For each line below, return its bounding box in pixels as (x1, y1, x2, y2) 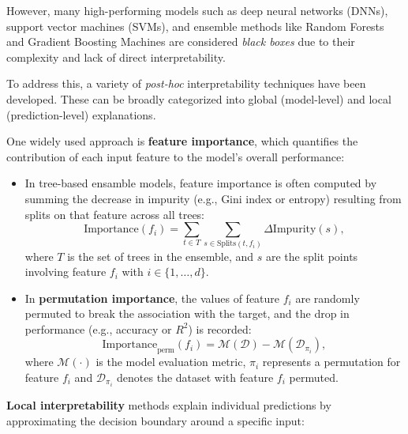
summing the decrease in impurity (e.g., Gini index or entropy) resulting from (24, 190, 402, 206)
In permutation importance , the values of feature (24, 289, 280, 306)
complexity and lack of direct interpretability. (6, 48, 226, 65)
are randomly (295, 289, 360, 306)
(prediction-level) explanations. (6, 106, 156, 123)
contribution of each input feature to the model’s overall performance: (6, 148, 345, 164)
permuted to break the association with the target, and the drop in (24, 305, 350, 322)
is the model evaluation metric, (95, 353, 246, 370)
